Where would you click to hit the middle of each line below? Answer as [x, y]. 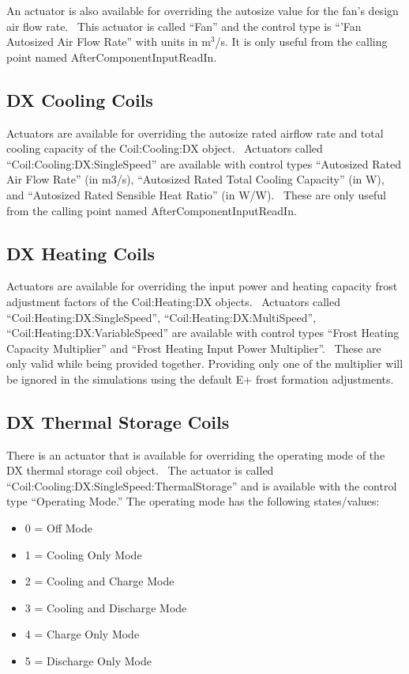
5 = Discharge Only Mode [88, 661]
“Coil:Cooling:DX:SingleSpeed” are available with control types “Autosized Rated [204, 163]
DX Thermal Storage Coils [118, 421]
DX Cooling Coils [80, 99]
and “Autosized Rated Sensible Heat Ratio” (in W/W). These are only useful [196, 194]
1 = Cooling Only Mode [83, 554]
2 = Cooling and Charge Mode [99, 581]
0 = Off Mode [58, 528]
